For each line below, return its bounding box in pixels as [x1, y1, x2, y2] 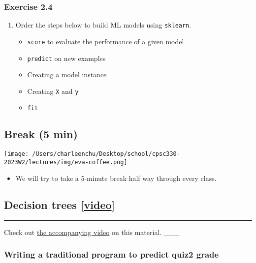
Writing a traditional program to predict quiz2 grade [4, 248, 219, 260]
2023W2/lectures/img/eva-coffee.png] [4, 158, 128, 166]
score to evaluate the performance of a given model [27, 36, 184, 46]
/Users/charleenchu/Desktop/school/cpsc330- [32, 150, 180, 158]
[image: [4, 150, 29, 158]
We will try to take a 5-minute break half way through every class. [15, 173, 217, 183]
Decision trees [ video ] [4, 197, 115, 212]
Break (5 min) [4, 126, 78, 142]
